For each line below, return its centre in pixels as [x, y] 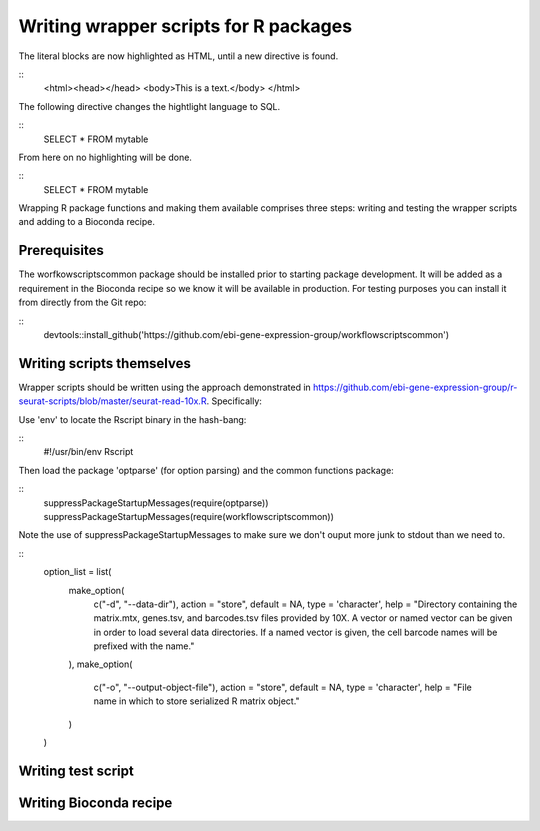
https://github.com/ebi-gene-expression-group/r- [415, 387]
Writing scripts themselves [105, 363]
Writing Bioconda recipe [95, 802]
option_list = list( [77, 572]
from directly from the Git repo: [82, 302]
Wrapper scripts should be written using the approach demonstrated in [165, 387]
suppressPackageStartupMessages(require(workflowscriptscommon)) [189, 516]
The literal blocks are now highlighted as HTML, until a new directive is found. [178, 56]
